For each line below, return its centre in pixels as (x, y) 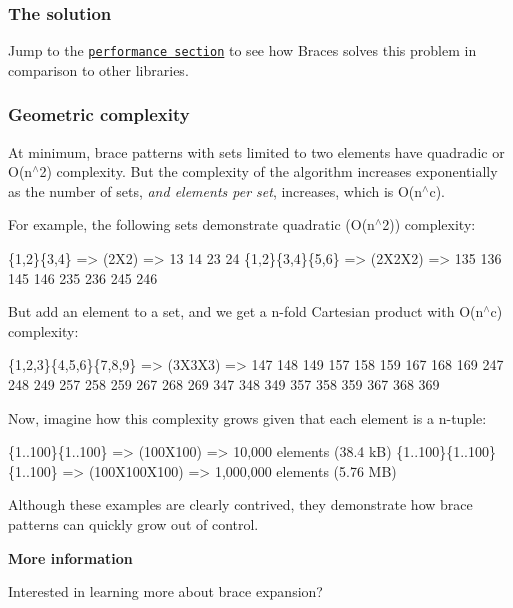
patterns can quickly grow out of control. (133, 524)
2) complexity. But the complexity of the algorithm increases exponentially (268, 171)
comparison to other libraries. (98, 69)
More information (70, 557)
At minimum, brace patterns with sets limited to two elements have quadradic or (256, 151)
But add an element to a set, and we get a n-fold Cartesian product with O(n (246, 311)
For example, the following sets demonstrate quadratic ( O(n (191, 224)
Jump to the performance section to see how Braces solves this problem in (242, 50)
